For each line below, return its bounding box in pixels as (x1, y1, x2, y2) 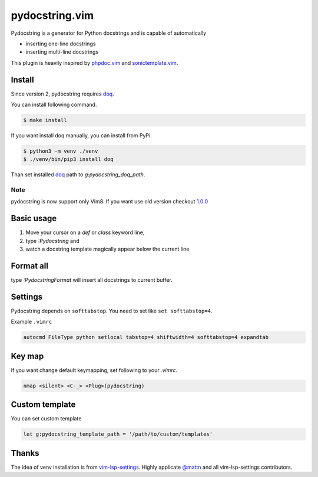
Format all (11, 261, 48, 271)
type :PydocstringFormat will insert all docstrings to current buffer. (11, 277, 173, 284)
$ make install (23, 117, 67, 123)
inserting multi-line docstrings (25, 48, 99, 55)
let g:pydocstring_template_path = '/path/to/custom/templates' (23, 431, 213, 437)
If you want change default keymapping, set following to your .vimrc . (11, 366, 178, 374)
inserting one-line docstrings (25, 40, 96, 47)
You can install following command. (11, 101, 97, 108)
